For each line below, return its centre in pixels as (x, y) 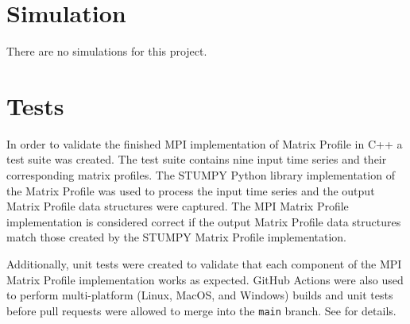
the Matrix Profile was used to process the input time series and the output (191, 190)
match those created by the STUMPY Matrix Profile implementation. (176, 237)
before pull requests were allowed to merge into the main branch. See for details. (201, 310)
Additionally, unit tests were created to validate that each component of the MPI (204, 264)
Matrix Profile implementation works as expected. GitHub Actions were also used (205, 279)
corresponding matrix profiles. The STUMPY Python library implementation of (201, 175)
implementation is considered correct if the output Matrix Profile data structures (204, 221)
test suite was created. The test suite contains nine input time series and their (197, 159)
